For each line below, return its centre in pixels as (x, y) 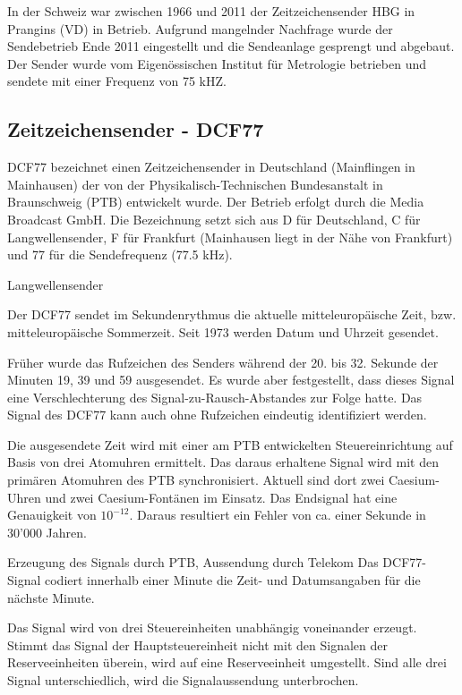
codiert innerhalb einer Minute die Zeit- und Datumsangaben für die (233, 580)
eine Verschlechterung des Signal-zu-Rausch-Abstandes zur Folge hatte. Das (215, 397)
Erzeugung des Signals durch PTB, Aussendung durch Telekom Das (193, 562)
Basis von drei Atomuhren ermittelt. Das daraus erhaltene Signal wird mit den (223, 462)
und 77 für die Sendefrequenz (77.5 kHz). (120, 254)
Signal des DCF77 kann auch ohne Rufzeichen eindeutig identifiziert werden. (217, 415)
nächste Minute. (51, 597)
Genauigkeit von (52, 515)
